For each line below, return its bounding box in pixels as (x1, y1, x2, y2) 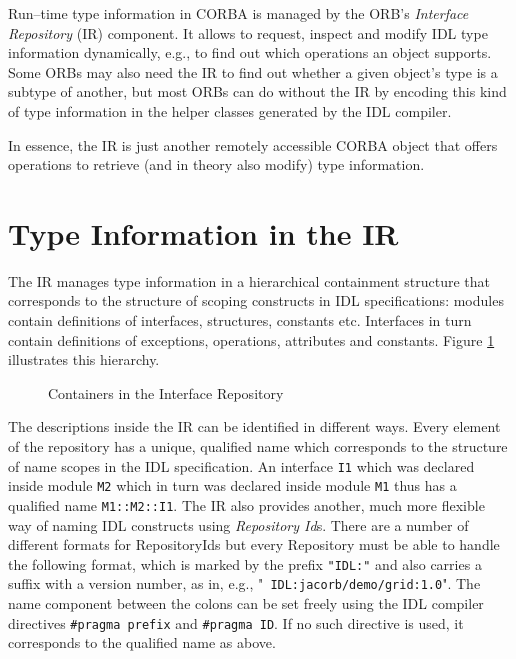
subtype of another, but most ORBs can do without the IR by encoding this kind (8, 81, 507, 102)
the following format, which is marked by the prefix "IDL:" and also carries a (8, 553, 482, 574)
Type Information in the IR (8, 212, 399, 253)
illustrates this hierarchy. (8, 349, 160, 370)
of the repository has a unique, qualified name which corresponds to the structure (8, 436, 508, 457)
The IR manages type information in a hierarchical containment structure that (8, 270, 490, 291)
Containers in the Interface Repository (48, 382, 284, 403)
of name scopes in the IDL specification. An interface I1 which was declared (8, 455, 475, 476)
